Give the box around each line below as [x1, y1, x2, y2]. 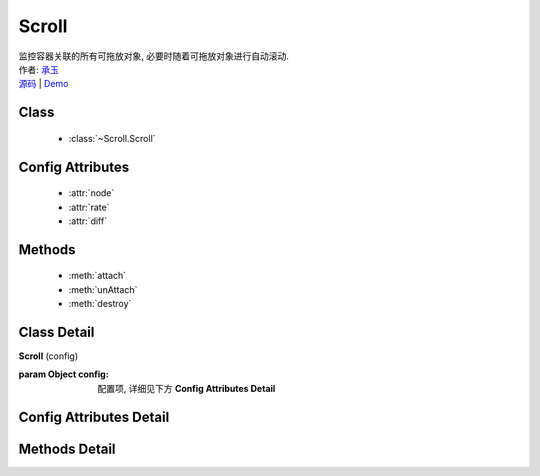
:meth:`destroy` [68, 298, 132, 310]
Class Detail [18, 323, 95, 340]
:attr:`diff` [68, 215, 108, 227]
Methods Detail [18, 440, 116, 457]
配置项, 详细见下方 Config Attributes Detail [97, 382, 276, 394]
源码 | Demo [18, 78, 69, 90]
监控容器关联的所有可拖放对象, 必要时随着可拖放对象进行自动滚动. [18, 50, 290, 62]
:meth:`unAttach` [68, 283, 138, 295]
